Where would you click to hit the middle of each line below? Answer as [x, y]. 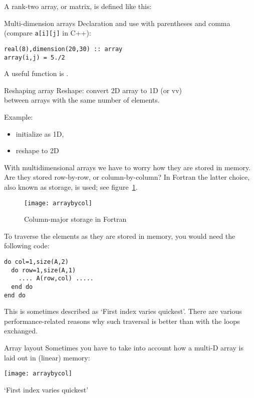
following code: [27, 246]
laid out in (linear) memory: [47, 357]
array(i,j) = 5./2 [35, 57]
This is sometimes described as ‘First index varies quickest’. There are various [123, 311]
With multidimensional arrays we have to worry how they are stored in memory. [128, 167]
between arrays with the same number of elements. [82, 100]
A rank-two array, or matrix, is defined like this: [78, 6]
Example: [19, 116]
